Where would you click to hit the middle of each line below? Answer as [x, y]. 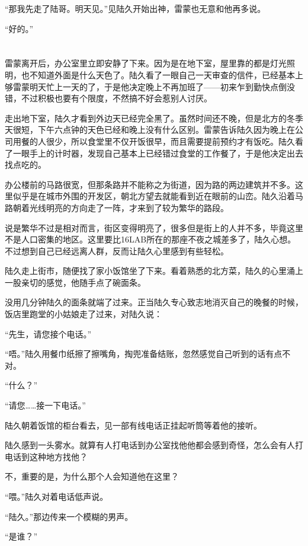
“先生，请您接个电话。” [48, 333]
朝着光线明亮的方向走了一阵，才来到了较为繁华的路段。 [121, 207]
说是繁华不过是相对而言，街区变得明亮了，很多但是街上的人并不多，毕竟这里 [154, 227]
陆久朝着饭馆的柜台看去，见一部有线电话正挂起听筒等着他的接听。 [133, 425]
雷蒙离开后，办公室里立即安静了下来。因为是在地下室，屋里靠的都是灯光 [146, 63]
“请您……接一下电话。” [45, 405]
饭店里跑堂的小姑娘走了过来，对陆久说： [84, 314]
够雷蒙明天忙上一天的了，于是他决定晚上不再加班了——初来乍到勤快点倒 [146, 86]
